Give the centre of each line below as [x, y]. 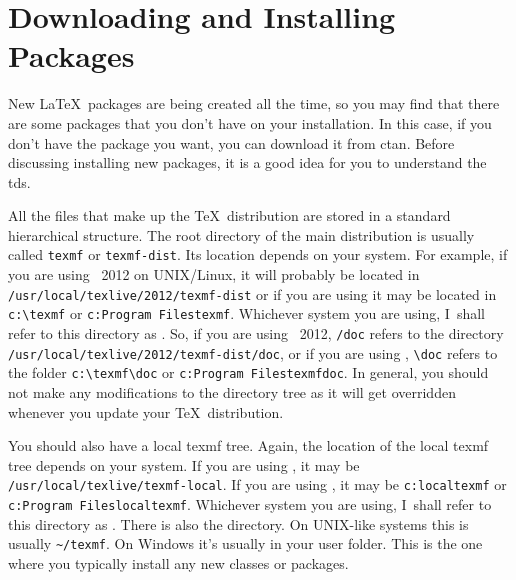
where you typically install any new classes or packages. [178, 562]
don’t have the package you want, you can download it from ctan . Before [231, 142]
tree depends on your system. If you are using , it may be [184, 464]
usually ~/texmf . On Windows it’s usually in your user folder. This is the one [245, 543]
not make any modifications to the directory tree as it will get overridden [232, 392]
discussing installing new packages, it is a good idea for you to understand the [247, 162]
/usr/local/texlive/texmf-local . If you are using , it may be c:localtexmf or [257, 484]
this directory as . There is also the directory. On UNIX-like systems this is [238, 523]
